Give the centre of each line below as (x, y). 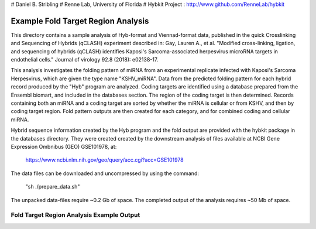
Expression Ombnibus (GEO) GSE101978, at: (64, 146)
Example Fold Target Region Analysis (80, 21)
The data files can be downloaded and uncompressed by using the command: (105, 173)
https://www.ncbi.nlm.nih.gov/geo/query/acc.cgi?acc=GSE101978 (104, 160)
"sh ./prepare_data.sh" (53, 187)
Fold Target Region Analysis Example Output (75, 215)
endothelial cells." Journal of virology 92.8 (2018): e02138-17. (85, 60)
